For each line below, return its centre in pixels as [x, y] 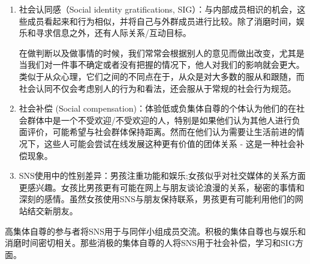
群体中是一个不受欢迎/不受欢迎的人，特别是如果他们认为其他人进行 [159, 120]
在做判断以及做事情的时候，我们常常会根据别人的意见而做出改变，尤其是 [162, 52]
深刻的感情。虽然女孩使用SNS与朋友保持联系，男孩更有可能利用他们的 [157, 199]
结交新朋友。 [52, 210]
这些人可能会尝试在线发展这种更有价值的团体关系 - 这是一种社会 [170, 143]
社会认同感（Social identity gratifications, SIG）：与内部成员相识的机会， [158, 9]
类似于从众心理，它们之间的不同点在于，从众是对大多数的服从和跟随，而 [162, 76]
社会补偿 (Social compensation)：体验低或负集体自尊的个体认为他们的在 [157, 108]
